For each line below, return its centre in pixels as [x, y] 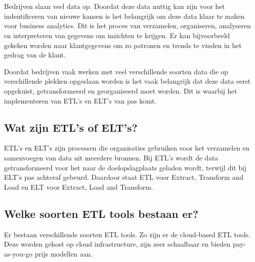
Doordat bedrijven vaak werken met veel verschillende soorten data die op [116, 71]
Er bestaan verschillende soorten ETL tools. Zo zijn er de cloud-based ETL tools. [127, 234]
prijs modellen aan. [64, 253]
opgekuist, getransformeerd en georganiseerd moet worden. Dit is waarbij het [121, 90]
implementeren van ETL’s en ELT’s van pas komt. [80, 100]
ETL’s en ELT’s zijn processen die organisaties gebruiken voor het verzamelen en [127, 148]
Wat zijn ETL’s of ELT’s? [71, 127]
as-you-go [18, 253]
